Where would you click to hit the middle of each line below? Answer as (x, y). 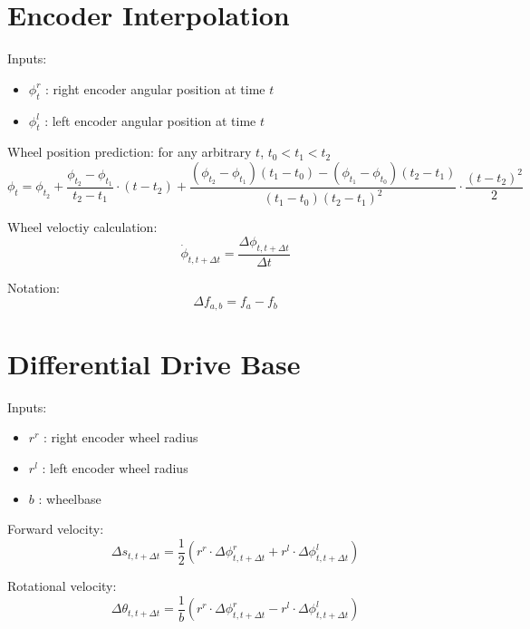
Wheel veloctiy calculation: (82, 227)
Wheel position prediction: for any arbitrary (130, 152)
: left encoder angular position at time (150, 120)
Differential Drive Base (154, 363)
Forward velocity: (56, 529)
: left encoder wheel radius (115, 468)
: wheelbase (70, 498)
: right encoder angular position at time (155, 88)
